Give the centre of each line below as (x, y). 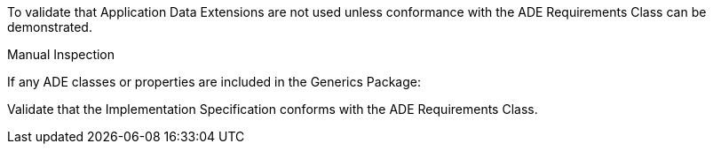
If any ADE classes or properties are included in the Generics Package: (214, 82)
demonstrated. (50, 27)
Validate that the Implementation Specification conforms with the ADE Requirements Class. (273, 109)
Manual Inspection (61, 54)
